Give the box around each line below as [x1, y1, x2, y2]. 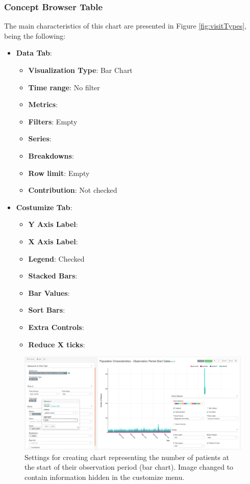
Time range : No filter [28, 82, 100, 92]
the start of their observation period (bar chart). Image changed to [24, 462, 234, 472]
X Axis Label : [28, 236, 78, 246]
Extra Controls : [28, 321, 84, 332]
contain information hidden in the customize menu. [24, 471, 185, 482]
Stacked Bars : [28, 270, 78, 281]
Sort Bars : [28, 304, 65, 315]
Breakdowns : [28, 150, 74, 161]
